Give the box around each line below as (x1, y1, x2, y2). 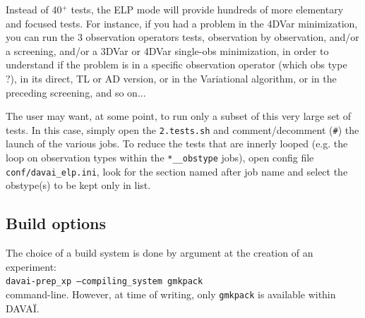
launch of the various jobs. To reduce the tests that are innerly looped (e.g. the (6, 136, 348, 151)
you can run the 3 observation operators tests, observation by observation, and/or (6, 30, 359, 44)
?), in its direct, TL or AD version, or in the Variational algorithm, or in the (6, 71, 337, 85)
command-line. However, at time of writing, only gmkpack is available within (6, 286, 336, 301)
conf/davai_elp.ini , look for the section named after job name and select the (6, 164, 348, 178)
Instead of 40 (6, 2, 62, 16)
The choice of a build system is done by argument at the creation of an (6, 245, 313, 260)
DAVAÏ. (6, 300, 40, 315)
